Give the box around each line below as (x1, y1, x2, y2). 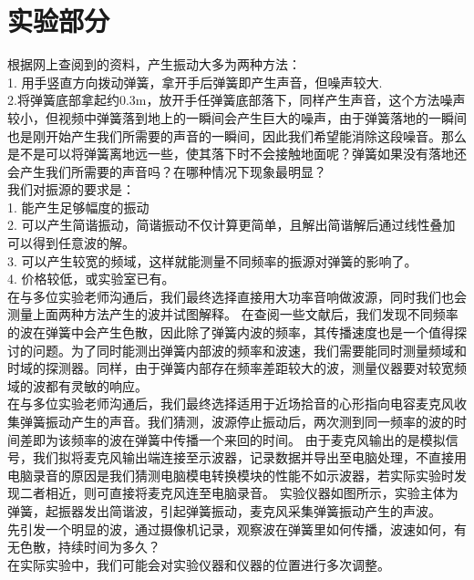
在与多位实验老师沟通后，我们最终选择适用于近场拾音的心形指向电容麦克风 (7, 394, 454, 413)
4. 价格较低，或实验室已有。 (7, 269, 175, 288)
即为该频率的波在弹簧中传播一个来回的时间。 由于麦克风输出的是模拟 (32, 430, 446, 449)
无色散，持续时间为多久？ (7, 537, 160, 556)
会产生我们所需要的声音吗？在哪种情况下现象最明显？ (7, 161, 326, 181)
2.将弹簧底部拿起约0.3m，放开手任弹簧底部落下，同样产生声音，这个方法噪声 (7, 90, 466, 109)
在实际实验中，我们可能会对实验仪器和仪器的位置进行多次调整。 (7, 554, 390, 574)
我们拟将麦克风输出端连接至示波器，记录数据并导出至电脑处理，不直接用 (32, 448, 467, 467)
